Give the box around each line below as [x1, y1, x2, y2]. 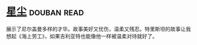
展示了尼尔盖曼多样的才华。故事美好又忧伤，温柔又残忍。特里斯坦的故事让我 [6, 25, 191, 32]
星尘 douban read [6, 5, 84, 18]
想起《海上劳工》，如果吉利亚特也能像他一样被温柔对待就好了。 [6, 32, 158, 39]
